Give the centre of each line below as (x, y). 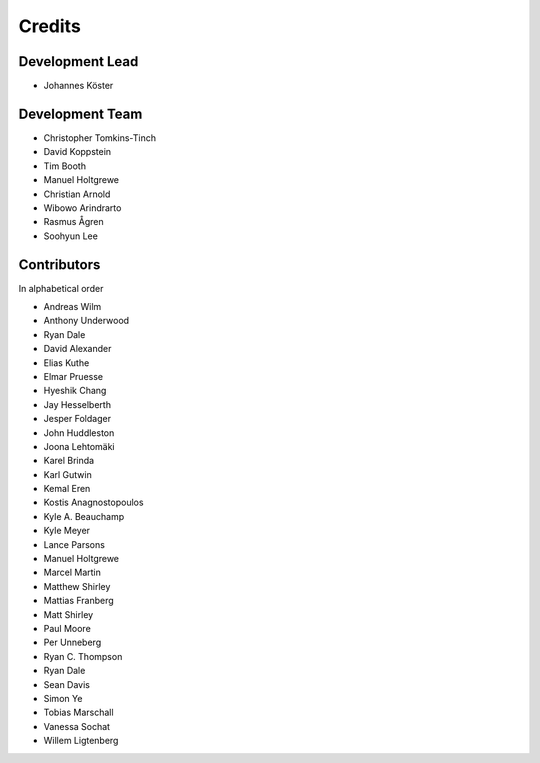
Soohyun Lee (71, 236)
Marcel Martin (72, 572)
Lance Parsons (74, 544)
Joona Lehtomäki (79, 446)
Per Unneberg (72, 642)
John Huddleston (79, 432)
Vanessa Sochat (76, 726)
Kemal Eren (67, 489)
